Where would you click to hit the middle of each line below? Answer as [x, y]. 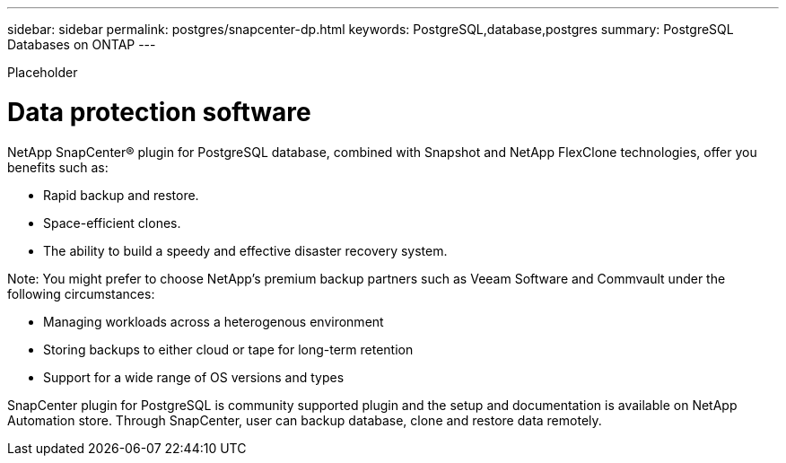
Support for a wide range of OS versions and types [194, 377]
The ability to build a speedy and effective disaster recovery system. [245, 250]
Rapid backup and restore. [121, 195]
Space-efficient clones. [112, 223]
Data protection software [159, 112]
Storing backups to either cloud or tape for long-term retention [228, 349]
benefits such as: [58, 167]
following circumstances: [81, 293]
